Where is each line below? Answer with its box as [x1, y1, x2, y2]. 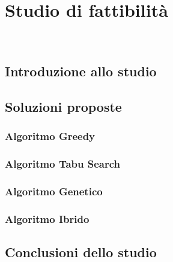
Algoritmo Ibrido [5, 211, 90, 226]
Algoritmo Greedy [5, 129, 96, 144]
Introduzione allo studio [5, 62, 157, 81]
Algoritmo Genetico [5, 183, 103, 198]
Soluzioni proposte [5, 97, 122, 115]
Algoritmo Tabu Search [5, 156, 120, 171]
